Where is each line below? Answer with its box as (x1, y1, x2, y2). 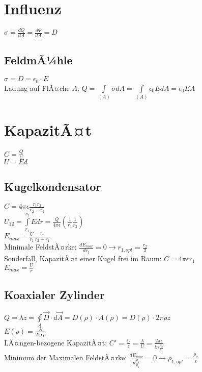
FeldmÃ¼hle (4, 52, 73, 67)
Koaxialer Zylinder (4, 286, 105, 302)
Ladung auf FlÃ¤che (4, 82, 70, 93)
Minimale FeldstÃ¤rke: (4, 241, 77, 252)
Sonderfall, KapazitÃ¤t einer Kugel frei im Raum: (4, 253, 162, 263)
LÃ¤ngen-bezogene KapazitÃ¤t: (4, 337, 107, 348)
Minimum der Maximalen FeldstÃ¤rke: (4, 352, 127, 363)
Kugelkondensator (4, 178, 101, 194)
